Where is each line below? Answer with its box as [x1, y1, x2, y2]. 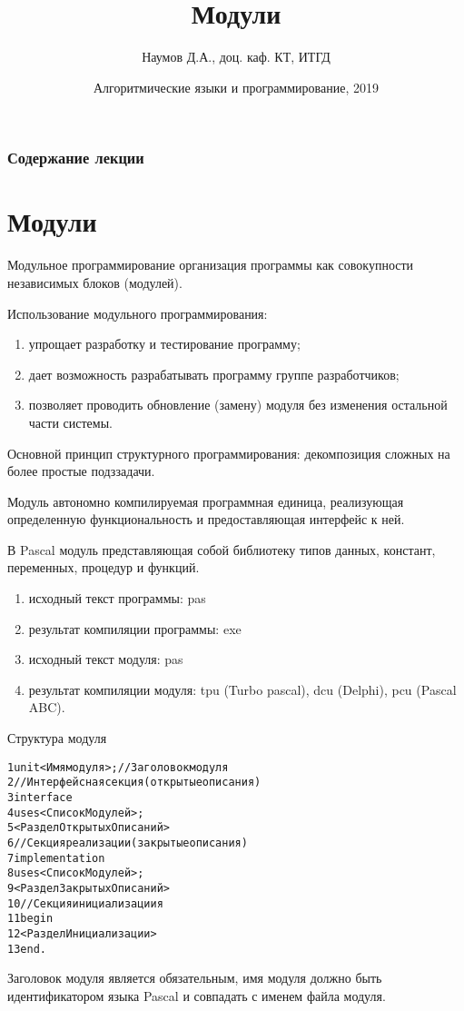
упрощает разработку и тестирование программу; [28, 334, 301, 353]
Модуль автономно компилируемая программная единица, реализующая [7, 491, 404, 510]
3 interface [7, 790, 73, 804]
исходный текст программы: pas [28, 589, 206, 608]
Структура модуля [7, 729, 107, 748]
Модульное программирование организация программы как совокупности [7, 255, 414, 274]
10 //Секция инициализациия [7, 897, 163, 910]
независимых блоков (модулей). [7, 273, 183, 292]
